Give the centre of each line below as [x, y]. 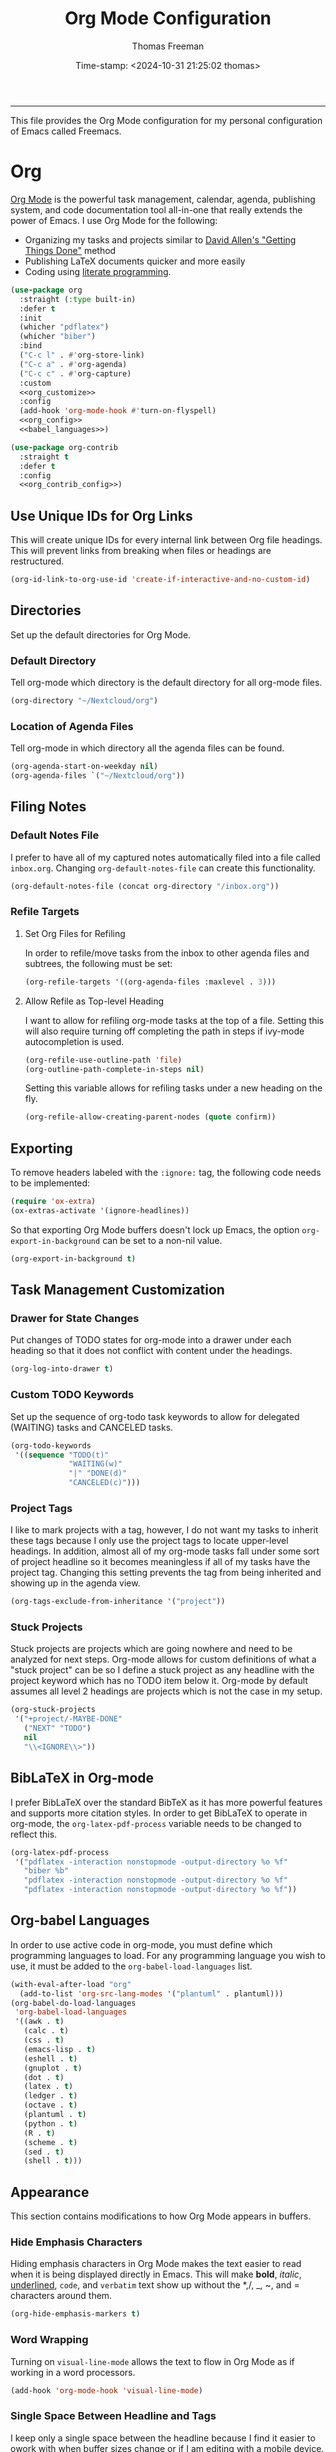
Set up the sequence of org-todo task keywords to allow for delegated [155, 1416]
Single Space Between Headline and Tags [113, 2416]
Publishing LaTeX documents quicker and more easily [135, 261]
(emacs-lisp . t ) [60, 2049]
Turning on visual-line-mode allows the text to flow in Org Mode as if [152, 2361]
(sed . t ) [44, 2152]
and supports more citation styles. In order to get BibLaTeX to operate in [159, 1813]
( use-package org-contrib [64, 447]
